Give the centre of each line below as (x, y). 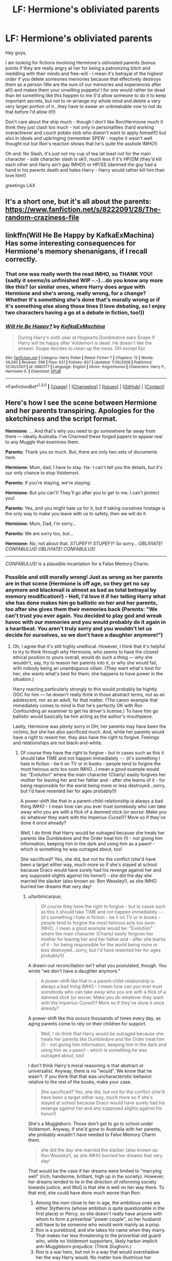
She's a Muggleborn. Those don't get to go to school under (91, 1123)
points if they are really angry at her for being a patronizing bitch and (78, 68)
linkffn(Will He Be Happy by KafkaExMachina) (80, 235)
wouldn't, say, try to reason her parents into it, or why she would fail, (85, 662)
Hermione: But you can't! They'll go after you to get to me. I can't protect (82, 493)
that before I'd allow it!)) (30, 112)
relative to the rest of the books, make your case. (80, 1082)
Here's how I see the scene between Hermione (81, 402)
